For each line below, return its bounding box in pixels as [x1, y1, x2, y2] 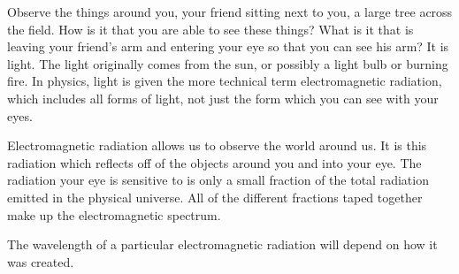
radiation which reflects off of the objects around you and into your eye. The [7, 153, 422, 171]
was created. [7, 252, 74, 270]
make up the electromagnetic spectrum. [7, 205, 221, 224]
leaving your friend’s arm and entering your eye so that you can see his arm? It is [7, 37, 449, 56]
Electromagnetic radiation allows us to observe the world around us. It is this [7, 136, 427, 155]
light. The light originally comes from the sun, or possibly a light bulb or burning [7, 54, 448, 72]
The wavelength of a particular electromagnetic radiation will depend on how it [7, 235, 438, 254]
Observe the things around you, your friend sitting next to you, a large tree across [7, 3, 453, 20]
